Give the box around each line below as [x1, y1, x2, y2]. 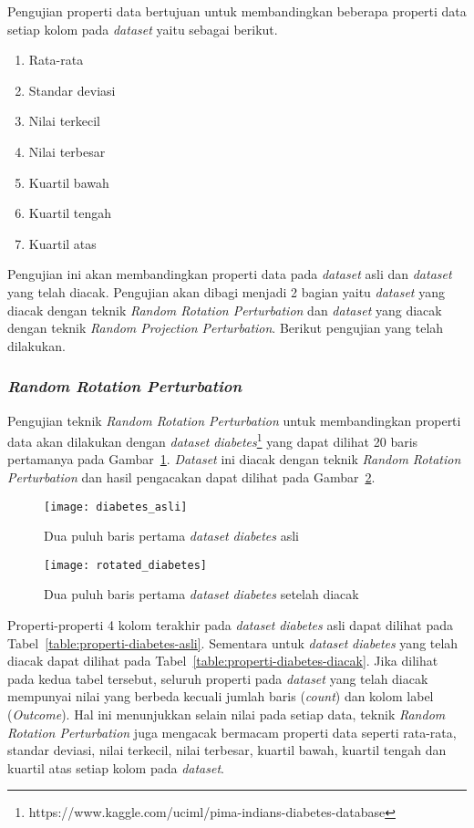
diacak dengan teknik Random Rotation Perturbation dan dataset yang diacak [7, 300, 442, 319]
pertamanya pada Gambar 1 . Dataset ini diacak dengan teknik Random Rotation [7, 450, 461, 469]
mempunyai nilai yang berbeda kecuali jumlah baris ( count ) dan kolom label [7, 687, 434, 706]
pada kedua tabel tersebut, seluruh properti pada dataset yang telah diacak [7, 668, 428, 688]
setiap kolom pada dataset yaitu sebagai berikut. [7, 19, 278, 38]
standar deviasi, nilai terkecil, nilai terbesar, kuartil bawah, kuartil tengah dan [7, 740, 447, 760]
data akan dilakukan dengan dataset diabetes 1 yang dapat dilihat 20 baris [7, 430, 418, 450]
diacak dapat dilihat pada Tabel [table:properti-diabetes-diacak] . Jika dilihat [7, 651, 438, 670]
